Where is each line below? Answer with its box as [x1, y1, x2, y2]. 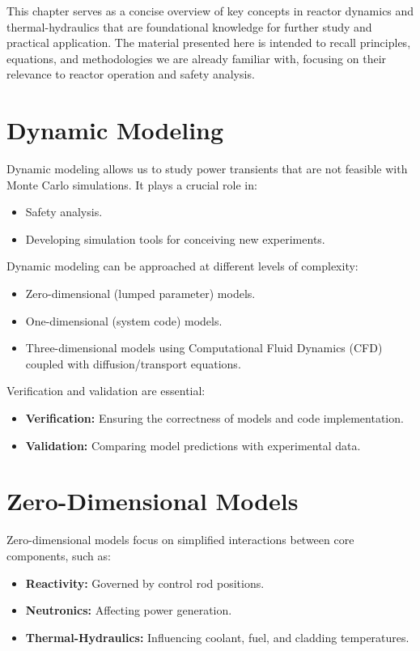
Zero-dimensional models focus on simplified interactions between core [6, 531, 354, 548]
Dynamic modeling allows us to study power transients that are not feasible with [6, 160, 408, 177]
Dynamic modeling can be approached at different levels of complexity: [6, 257, 358, 274]
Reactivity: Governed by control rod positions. [25, 574, 265, 591]
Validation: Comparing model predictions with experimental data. [25, 436, 361, 453]
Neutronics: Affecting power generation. [25, 602, 232, 619]
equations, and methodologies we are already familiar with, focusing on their [6, 49, 387, 66]
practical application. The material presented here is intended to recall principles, [6, 34, 411, 51]
